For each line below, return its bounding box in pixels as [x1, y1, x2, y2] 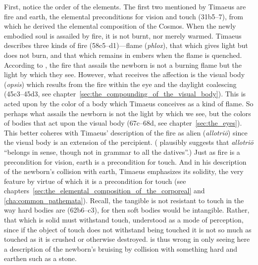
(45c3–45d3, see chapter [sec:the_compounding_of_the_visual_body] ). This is [4, 88, 246, 99]
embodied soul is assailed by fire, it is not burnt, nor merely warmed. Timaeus [4, 30, 242, 41]
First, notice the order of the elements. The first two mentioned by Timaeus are [4, 1, 246, 11]
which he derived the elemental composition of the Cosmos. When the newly [4, 21, 236, 31]
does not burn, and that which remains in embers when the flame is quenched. [4, 49, 242, 60]
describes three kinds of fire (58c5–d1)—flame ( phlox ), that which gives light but [4, 40, 248, 50]
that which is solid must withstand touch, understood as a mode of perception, [4, 215, 244, 225]
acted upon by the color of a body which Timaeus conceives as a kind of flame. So [4, 98, 254, 108]
